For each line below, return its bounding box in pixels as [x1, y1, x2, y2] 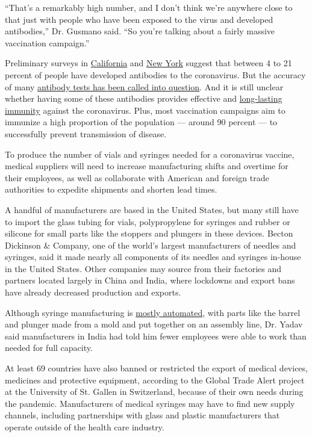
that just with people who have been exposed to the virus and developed [5, 13, 273, 25]
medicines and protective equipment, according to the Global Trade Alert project [5, 373, 305, 386]
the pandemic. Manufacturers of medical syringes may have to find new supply [5, 397, 295, 409]
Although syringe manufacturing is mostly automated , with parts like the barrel [5, 306, 301, 318]
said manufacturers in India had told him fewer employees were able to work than [5, 329, 307, 342]
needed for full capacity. [5, 341, 93, 354]
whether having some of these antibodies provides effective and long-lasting [5, 92, 282, 105]
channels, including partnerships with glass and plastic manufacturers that [5, 409, 280, 421]
